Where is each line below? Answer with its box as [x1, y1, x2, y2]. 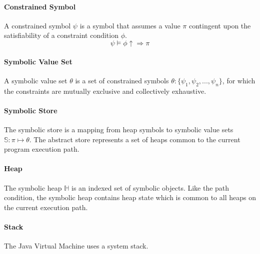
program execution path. [4, 144, 79, 154]
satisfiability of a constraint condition [4, 30, 118, 40]
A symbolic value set [4, 75, 67, 85]
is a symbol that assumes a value [79, 20, 180, 30]
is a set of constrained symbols [75, 75, 169, 85]
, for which [222, 75, 255, 85]
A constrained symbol [4, 20, 71, 30]
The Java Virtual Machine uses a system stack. [4, 241, 148, 251]
